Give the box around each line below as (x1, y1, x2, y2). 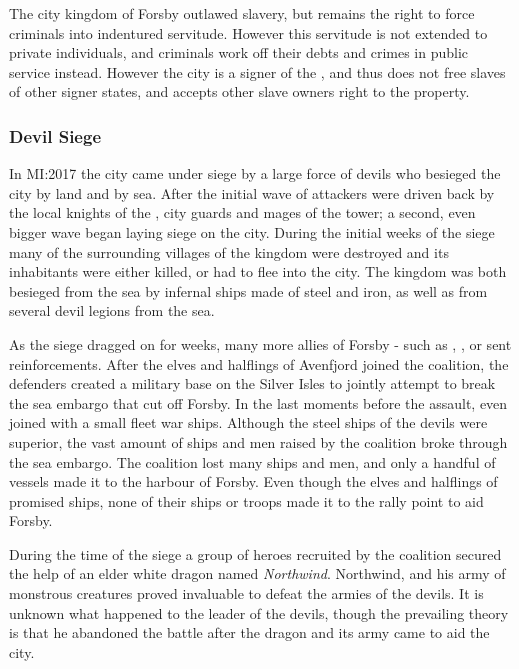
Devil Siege (9, 123, 102, 148)
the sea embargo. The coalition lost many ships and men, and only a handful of (9, 451, 496, 472)
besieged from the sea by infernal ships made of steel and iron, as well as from (9, 280, 488, 301)
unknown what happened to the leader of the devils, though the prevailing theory (9, 602, 509, 623)
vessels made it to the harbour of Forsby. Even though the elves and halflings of (9, 471, 498, 492)
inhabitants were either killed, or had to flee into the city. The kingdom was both (9, 261, 507, 282)
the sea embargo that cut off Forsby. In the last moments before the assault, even (9, 392, 508, 413)
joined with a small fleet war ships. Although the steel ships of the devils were (9, 412, 488, 433)
